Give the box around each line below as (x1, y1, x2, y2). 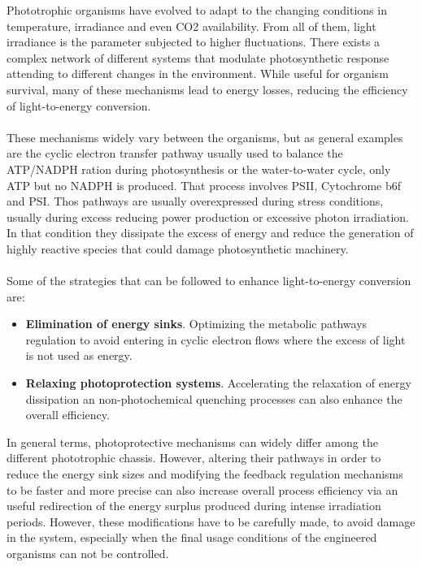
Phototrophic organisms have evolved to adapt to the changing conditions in (7, 2, 387, 18)
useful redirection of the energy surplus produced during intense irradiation (7, 497, 381, 514)
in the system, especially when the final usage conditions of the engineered (7, 529, 377, 546)
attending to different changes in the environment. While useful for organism (7, 65, 389, 82)
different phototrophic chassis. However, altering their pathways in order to (7, 449, 381, 466)
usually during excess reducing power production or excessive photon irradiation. (7, 208, 409, 225)
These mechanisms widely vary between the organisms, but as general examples (7, 128, 403, 145)
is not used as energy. (25, 347, 133, 364)
